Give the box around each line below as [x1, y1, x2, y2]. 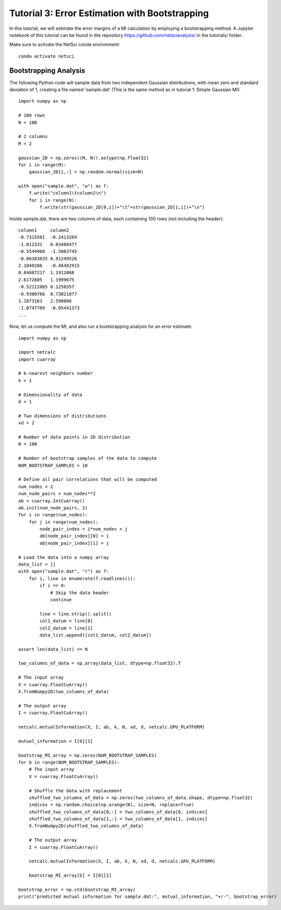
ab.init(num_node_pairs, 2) [18, 505, 88, 510]
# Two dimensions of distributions [18, 413, 107, 419]
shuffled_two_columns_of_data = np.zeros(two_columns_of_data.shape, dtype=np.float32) [28, 795, 253, 800]
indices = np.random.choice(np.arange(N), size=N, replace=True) [28, 802, 195, 808]
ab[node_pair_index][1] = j [39, 540, 109, 546]
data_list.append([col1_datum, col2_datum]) [39, 632, 152, 638]
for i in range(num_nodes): [18, 512, 88, 518]
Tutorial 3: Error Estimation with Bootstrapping [9, 8, 209, 19]
